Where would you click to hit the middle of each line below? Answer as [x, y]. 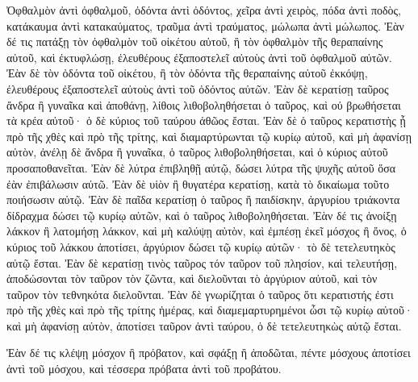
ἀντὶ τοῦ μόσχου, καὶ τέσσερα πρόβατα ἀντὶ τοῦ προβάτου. [144, 369]
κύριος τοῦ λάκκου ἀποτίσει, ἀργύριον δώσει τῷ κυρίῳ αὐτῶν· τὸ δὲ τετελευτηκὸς [201, 246]
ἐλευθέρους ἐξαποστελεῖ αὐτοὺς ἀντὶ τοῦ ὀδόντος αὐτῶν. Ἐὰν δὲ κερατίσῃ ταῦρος [198, 88]
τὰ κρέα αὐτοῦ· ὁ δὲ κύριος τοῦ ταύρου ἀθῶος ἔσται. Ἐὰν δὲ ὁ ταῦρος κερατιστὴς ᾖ [206, 120]
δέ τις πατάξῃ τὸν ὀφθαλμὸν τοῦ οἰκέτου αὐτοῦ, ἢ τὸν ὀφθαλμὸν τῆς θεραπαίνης [195, 42]
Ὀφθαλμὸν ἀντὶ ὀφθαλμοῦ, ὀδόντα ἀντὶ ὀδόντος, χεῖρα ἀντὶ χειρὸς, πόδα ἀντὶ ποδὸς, [204, 10]
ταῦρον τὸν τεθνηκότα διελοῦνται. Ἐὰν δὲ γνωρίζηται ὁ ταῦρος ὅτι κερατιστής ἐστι [200, 294]
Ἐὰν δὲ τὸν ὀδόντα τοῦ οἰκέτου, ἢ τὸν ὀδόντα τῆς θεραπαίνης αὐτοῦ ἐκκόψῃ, [187, 73]
